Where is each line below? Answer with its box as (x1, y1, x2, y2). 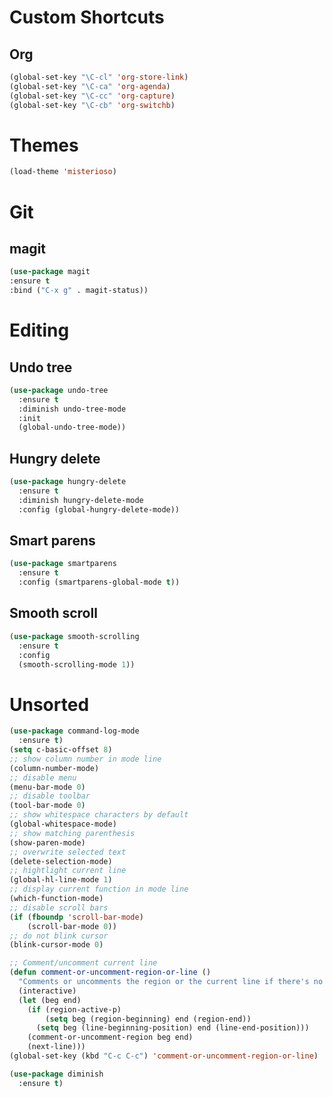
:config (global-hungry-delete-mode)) (18, 504, 181, 515)
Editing (9, 319, 70, 342)
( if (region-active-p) (27, 1004, 122, 1015)
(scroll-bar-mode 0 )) (27, 921, 117, 931)
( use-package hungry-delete (9, 477, 127, 487)
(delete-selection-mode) (9, 856, 113, 866)
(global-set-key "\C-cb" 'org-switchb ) (9, 100, 176, 110)
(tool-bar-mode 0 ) (9, 801, 86, 811)
